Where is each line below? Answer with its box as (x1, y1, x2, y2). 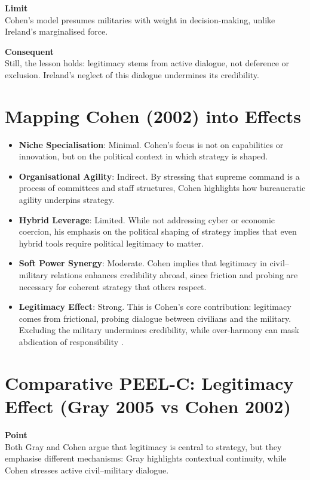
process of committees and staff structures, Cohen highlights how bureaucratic (19, 181, 306, 194)
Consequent (5, 45, 54, 57)
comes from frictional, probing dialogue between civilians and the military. (19, 312, 291, 324)
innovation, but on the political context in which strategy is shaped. (19, 150, 268, 162)
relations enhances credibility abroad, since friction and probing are (51, 269, 298, 281)
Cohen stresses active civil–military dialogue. (5, 463, 169, 476)
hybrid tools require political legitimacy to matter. (19, 236, 204, 249)
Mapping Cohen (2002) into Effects (5, 103, 301, 128)
